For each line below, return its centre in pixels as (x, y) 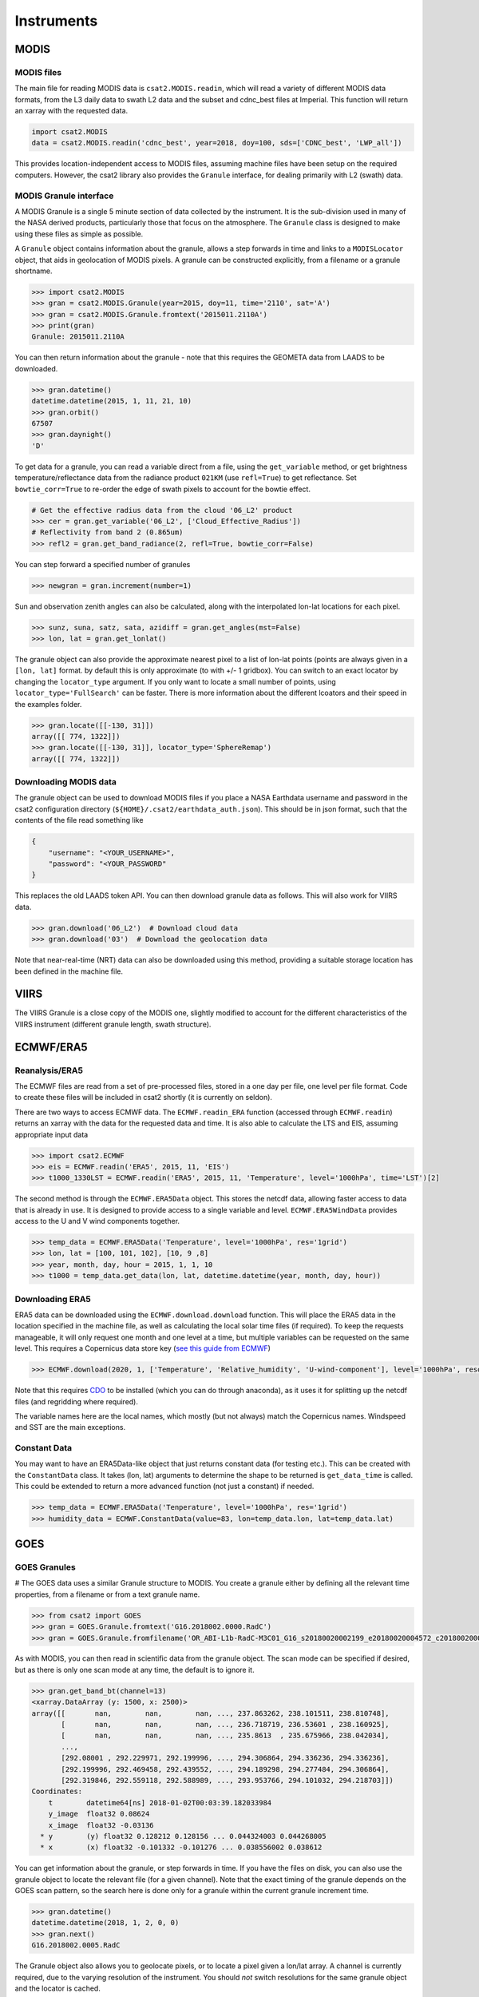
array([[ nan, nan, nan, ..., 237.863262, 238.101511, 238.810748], (211, 1713)
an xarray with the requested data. (71, 111)
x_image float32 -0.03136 (101, 1825)
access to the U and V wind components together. (97, 1221)
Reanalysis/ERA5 (49, 1070)
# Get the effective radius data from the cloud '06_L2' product (162, 510)
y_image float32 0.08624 (99, 1814)
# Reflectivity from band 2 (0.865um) (107, 532)
